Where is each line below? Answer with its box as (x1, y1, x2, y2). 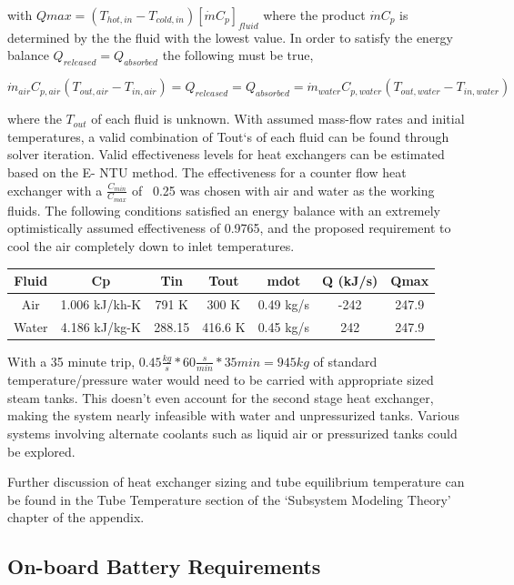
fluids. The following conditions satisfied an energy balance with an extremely (7, 200, 441, 219)
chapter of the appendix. (7, 508, 145, 527)
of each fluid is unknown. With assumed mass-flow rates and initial (91, 109, 465, 128)
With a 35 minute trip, (7, 351, 136, 370)
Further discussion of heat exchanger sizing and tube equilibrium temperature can (7, 472, 465, 491)
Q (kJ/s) (322, 271, 378, 290)
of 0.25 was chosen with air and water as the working (132, 180, 435, 199)
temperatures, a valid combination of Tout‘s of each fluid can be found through (7, 126, 449, 146)
